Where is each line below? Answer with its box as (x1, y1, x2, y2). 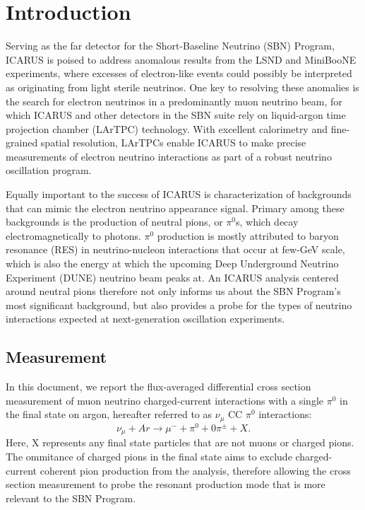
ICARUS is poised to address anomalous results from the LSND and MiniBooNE (6, 52, 357, 66)
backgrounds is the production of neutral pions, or (6, 214, 223, 229)
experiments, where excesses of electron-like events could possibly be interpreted (6, 66, 352, 81)
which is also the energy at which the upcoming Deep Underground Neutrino (6, 256, 339, 271)
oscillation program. (6, 163, 92, 178)
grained (6, 135, 38, 150)
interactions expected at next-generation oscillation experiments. (6, 311, 285, 326)
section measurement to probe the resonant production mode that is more (6, 477, 325, 492)
